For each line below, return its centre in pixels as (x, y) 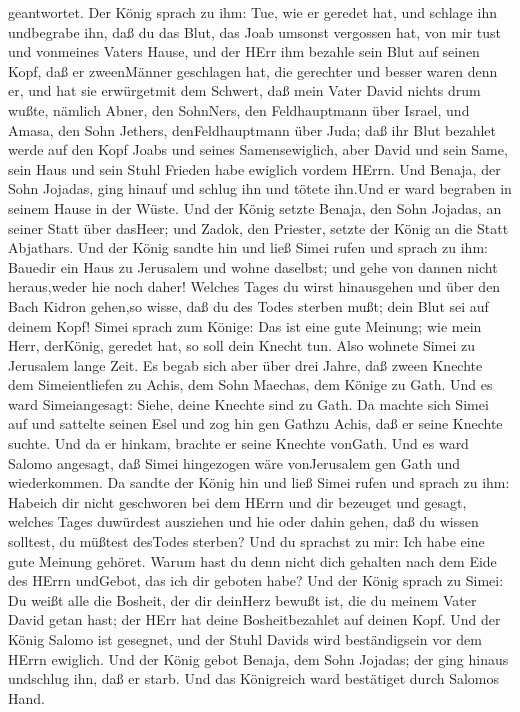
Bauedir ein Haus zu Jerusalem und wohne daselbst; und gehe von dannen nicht (253, 266)
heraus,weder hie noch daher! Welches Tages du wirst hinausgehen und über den (254, 286)
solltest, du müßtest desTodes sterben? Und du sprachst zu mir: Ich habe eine (246, 541)
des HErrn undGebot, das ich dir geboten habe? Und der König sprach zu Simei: (256, 580)
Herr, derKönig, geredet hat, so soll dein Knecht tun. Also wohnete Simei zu (242, 345)
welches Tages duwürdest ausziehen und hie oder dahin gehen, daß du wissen (243, 521)
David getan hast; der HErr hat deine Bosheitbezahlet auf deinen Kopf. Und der (254, 619)
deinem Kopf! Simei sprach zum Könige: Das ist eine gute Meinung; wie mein (245, 325)
